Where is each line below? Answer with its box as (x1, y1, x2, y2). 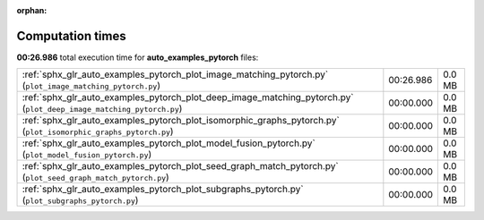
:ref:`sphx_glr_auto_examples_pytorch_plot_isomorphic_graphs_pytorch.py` (22, 114, 340, 127)
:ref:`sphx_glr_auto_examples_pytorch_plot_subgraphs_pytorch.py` (22, 183, 304, 196)
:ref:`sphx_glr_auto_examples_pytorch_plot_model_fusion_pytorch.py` (22, 137, 315, 149)
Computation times (16, 28, 126, 44)
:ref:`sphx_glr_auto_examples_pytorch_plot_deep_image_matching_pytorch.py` (22, 91, 354, 104)
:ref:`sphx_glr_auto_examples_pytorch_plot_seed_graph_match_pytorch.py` (22, 160, 340, 173)
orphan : (16, 5, 48, 15)
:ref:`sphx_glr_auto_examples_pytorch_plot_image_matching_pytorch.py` (22, 68, 329, 80)
